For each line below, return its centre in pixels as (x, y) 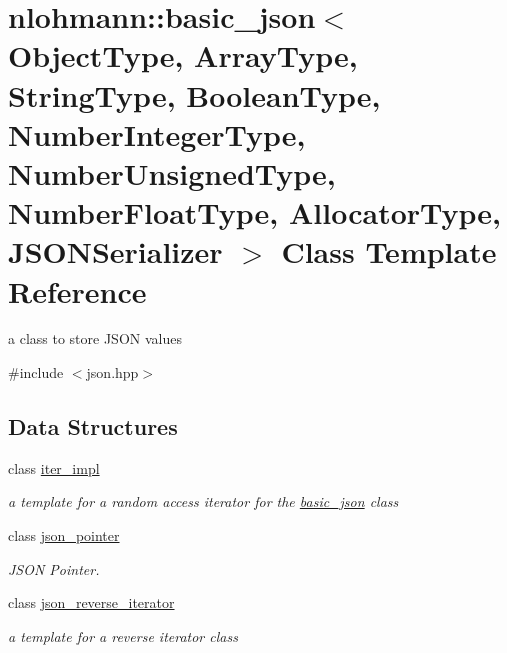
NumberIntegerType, (157, 133)
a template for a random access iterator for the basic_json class (203, 501)
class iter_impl (54, 467)
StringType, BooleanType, (194, 94)
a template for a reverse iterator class (123, 635)
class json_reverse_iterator (91, 602)
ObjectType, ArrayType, (183, 55)
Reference (77, 290)
